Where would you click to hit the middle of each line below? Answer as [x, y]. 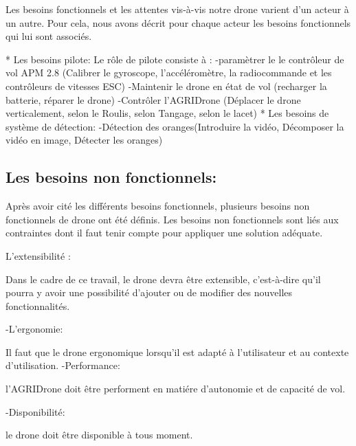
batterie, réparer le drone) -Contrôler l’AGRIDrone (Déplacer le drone [153, 99]
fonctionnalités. [38, 305]
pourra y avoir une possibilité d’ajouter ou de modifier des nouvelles [149, 292]
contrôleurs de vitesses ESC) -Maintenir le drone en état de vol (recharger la [166, 86]
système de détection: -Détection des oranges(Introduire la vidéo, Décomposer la [175, 126]
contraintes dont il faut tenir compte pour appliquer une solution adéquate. [164, 233]
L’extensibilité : [38, 255]
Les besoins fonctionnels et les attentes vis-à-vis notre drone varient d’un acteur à [177, 9]
